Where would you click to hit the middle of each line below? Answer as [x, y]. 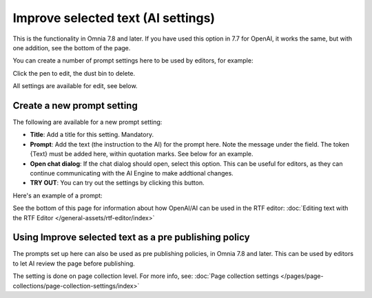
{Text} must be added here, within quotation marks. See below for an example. [142, 154]
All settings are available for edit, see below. [75, 86]
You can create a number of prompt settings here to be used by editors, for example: [133, 61]
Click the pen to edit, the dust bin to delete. [74, 73]
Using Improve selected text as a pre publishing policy [132, 237]
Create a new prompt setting [75, 106]
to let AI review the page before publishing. [74, 263]
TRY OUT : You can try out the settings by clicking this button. [117, 183]
